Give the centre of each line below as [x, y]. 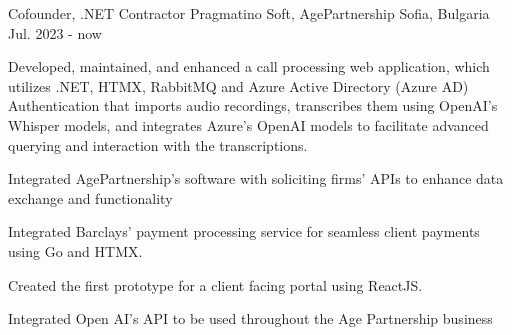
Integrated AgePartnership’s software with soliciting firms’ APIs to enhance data [256, 178]
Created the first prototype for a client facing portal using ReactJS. [215, 284]
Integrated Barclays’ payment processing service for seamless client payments [244, 231]
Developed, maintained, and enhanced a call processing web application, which [249, 66]
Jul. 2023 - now [55, 32]
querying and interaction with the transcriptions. [158, 144]
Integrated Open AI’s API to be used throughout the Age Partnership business [250, 318]
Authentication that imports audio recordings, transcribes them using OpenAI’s [253, 105]
